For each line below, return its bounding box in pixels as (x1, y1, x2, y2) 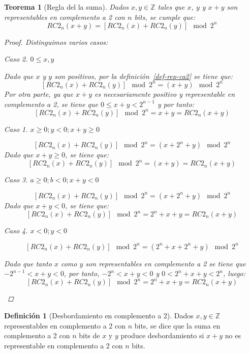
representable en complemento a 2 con (4, 340, 123, 350)
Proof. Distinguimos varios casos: (4, 36, 108, 47)
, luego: (223, 268, 246, 279)
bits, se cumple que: (134, 11, 196, 22)
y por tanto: (157, 98, 195, 109)
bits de (79, 330, 100, 341)
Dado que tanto (4, 258, 52, 268)
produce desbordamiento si (120, 330, 204, 341)
